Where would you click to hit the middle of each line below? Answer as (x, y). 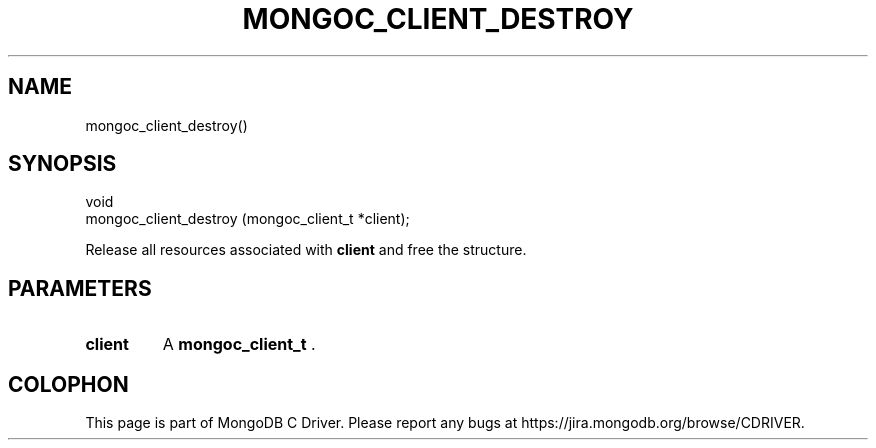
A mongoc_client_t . (239, 344)
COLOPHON (68, 384)
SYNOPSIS (62, 164)
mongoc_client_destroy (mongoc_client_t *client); (247, 219)
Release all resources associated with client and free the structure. (306, 250)
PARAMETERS (80, 288)
